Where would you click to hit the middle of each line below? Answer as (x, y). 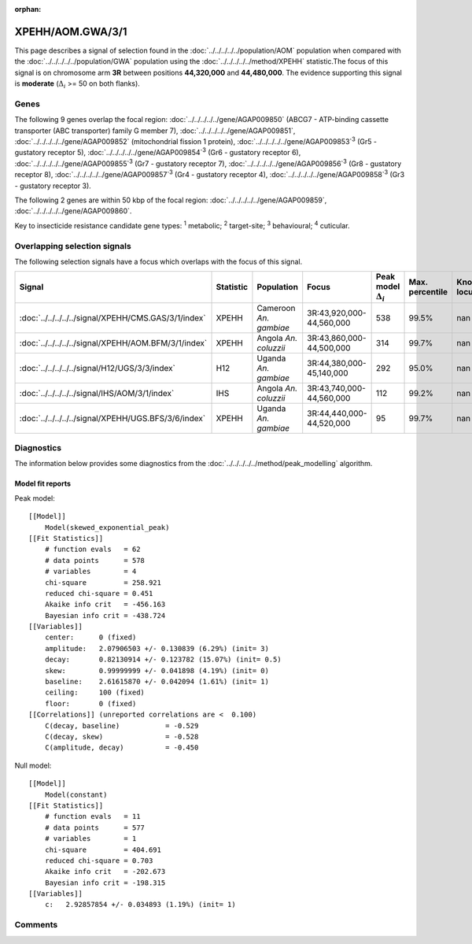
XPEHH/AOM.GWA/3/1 (71, 31)
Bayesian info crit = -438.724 (105, 615)
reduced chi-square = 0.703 (99, 861)
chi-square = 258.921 (103, 582)
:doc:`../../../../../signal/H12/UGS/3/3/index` (98, 368)
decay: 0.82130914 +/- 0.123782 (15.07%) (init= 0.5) (163, 660)
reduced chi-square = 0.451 (99, 593)
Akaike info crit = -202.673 (105, 872)
